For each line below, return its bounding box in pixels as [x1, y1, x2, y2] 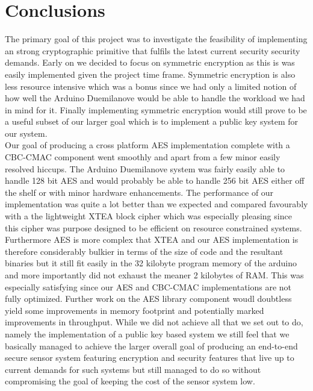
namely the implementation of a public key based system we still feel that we [5, 327, 290, 340]
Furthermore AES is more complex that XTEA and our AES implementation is [5, 233, 299, 246]
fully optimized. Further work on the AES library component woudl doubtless [5, 292, 292, 305]
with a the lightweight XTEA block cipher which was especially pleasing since [5, 210, 292, 222]
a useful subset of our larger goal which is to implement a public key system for [5, 115, 299, 128]
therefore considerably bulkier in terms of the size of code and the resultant [5, 245, 284, 257]
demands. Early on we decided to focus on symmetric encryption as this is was [5, 56, 295, 69]
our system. [5, 127, 48, 139]
